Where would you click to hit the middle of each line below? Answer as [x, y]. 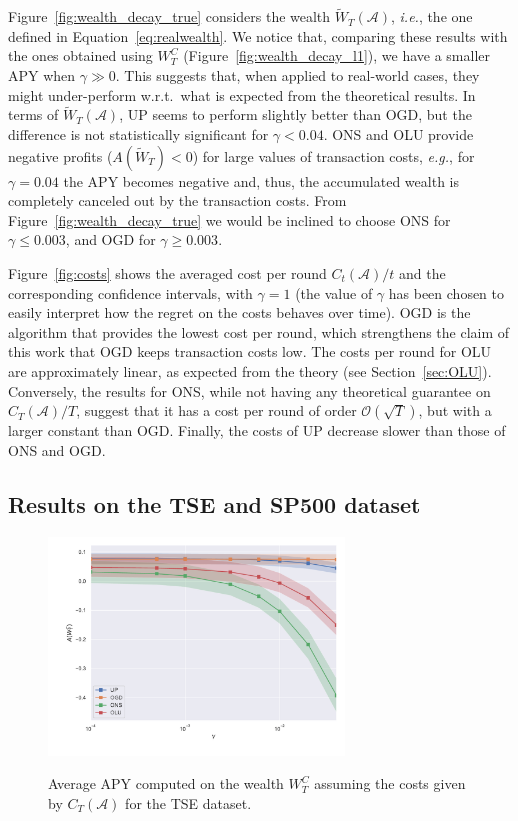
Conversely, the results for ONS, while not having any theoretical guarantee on [249, 390]
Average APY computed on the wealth [166, 783]
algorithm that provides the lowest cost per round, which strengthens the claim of [259, 331]
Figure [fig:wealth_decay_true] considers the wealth [169, 16]
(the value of [334, 292]
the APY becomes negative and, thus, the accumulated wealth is [261, 180]
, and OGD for [110, 239]
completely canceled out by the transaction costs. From [177, 200]
